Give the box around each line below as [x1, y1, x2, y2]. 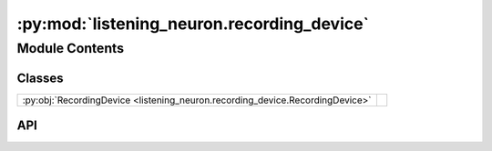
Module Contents [16, 40, 125, 56]
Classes [16, 70, 64, 86]
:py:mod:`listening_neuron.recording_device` [16, 14, 369, 34]
